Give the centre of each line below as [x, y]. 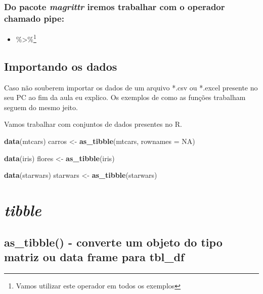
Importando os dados [61, 66]
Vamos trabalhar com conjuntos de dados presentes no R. [93, 124]
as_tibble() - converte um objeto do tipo [113, 242]
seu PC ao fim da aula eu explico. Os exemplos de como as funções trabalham [125, 97]
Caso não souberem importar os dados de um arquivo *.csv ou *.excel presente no [131, 87]
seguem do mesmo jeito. [41, 107]
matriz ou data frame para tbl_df [94, 256]
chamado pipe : [34, 18]
